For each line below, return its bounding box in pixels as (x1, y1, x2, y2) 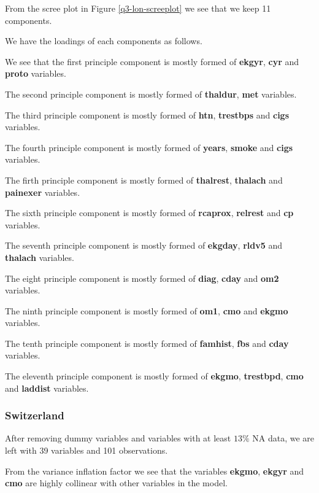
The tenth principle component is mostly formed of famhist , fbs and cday (5, 336, 289, 349)
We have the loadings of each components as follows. (5, 34, 202, 47)
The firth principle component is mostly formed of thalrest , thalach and (5, 173, 283, 186)
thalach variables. (5, 250, 74, 263)
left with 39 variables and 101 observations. (5, 444, 168, 457)
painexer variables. (5, 185, 80, 198)
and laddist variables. (5, 381, 89, 394)
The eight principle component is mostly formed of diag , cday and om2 (5, 271, 279, 284)
